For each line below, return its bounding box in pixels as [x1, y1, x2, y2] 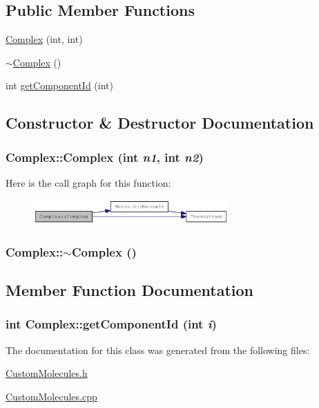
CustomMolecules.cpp [6, 389, 97, 403]
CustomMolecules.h [6, 366, 88, 380]
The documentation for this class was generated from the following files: [6, 342, 310, 357]
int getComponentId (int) [6, 78, 113, 93]
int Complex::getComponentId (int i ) [6, 315, 217, 333]
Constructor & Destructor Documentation [6, 112, 314, 133]
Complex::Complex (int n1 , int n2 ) [6, 148, 204, 165]
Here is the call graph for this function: [6, 175, 171, 189]
